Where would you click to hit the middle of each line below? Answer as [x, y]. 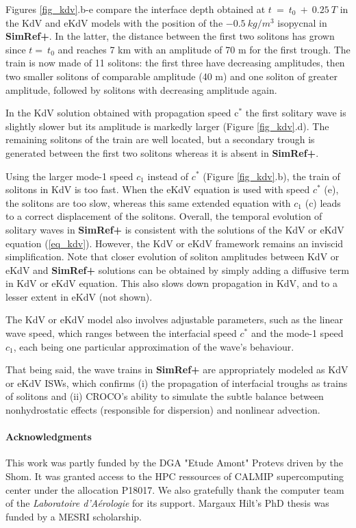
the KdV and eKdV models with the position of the [114, 22]
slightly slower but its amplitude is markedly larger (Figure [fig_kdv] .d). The [167, 126]
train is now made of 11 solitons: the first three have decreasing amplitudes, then [175, 63]
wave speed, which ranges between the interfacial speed [121, 333]
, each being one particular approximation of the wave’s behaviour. [154, 346]
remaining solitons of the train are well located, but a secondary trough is [160, 139]
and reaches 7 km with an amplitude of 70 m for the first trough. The [204, 49]
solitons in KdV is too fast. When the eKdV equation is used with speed [158, 189]
